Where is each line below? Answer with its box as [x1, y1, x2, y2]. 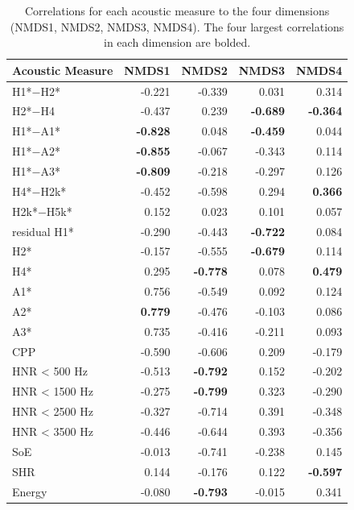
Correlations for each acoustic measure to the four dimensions [25, 2, 330, 19]
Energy [12, 483, 47, 500]
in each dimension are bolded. [104, 34, 251, 51]
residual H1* [12, 222, 74, 239]
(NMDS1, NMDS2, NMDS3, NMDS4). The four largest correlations [10, 18, 344, 35]
